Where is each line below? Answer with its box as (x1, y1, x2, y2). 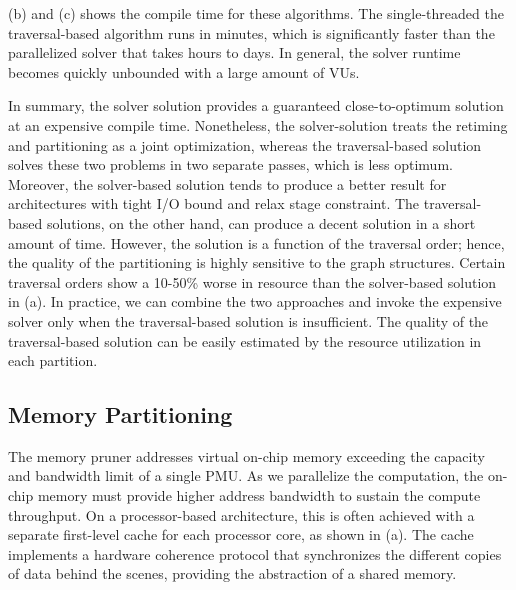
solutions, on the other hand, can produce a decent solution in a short (46, 212, 476, 233)
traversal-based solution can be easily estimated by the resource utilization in (8, 330, 482, 351)
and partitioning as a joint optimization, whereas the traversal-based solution (8, 134, 482, 155)
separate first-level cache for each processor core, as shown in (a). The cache (8, 524, 474, 545)
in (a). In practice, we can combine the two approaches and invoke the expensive (8, 291, 502, 312)
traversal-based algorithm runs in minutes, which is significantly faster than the (8, 22, 495, 43)
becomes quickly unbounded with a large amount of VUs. (8, 61, 360, 82)
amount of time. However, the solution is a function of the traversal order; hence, (8, 232, 505, 253)
